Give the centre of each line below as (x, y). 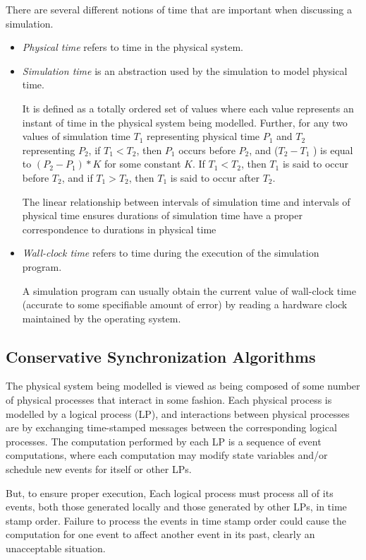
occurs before (207, 150)
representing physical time (203, 136)
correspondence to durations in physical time (119, 229)
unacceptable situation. (56, 548)
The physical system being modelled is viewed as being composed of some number (183, 386)
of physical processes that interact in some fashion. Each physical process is (169, 400)
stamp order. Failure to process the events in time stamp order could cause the (176, 520)
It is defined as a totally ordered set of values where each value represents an (188, 108)
